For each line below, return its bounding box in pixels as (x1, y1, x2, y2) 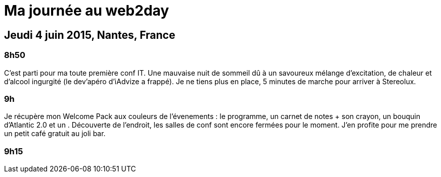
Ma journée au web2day (4, 2, 169, 19)
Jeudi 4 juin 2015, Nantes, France (4, 28, 175, 41)
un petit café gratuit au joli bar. (4, 129, 106, 138)
